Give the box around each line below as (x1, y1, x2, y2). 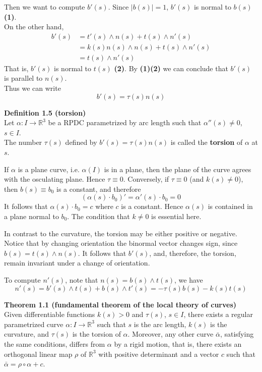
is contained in (208, 201, 253, 211)
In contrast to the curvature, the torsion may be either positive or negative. (4, 228, 237, 238)
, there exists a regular (183, 309, 253, 320)
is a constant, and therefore (56, 183, 141, 194)
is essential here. (151, 211, 202, 221)
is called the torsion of (170, 137, 243, 147)
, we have (174, 274, 203, 285)
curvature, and (4, 329, 49, 339)
